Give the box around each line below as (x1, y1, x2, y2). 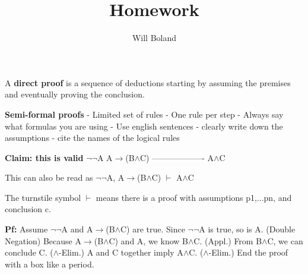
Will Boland (132, 32, 177, 44)
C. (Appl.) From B (193, 234, 262, 247)
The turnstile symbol (5, 191, 81, 203)
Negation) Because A (5, 234, 81, 247)
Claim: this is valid (5, 151, 84, 163)
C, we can (267, 234, 303, 247)
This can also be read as (5, 171, 93, 184)
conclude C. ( (5, 246, 53, 259)
